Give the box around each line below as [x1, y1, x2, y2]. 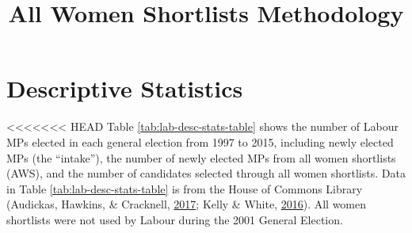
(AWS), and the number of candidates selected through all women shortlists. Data [6, 165, 406, 181]
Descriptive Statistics [6, 72, 243, 105]
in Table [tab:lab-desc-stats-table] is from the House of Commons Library [6, 180, 363, 197]
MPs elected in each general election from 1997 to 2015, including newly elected [6, 133, 394, 150]
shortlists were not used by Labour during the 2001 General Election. [6, 211, 343, 227]
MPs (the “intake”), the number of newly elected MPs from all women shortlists [6, 149, 396, 166]
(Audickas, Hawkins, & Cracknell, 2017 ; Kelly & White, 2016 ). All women [6, 196, 367, 212]
